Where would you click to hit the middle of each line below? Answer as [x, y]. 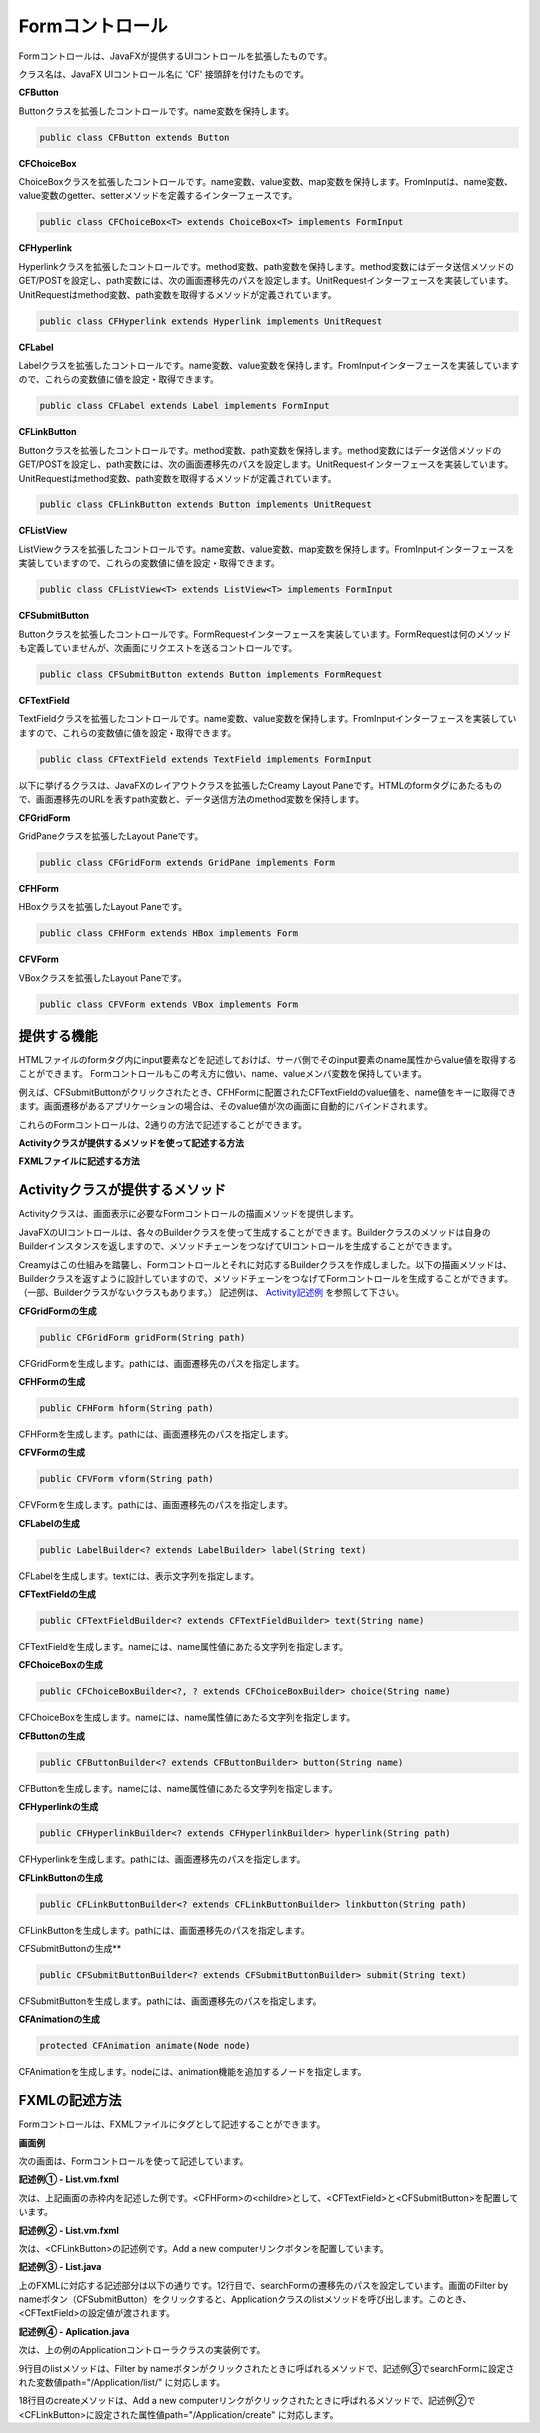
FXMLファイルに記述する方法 [79, 1161]
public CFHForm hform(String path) [126, 1408]
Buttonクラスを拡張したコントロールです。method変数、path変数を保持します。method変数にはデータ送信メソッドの [260, 450]
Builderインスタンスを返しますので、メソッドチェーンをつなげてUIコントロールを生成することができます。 [238, 1246]
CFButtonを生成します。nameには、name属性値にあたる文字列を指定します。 [178, 1788]
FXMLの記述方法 [70, 2100]
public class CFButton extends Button [134, 137]
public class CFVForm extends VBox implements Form [169, 1004]
